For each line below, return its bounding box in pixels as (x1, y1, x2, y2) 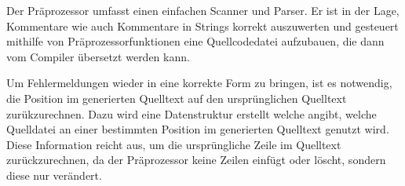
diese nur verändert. (6, 166, 102, 183)
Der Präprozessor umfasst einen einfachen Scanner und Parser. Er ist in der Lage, (6, 2, 400, 18)
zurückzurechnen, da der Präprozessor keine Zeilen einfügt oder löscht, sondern (6, 151, 386, 168)
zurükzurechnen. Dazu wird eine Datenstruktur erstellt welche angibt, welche (6, 105, 377, 122)
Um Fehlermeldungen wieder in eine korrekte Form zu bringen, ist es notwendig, (6, 75, 392, 91)
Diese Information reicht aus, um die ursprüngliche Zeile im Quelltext (6, 136, 341, 152)
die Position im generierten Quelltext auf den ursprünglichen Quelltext (6, 89, 347, 106)
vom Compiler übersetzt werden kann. (6, 48, 190, 64)
